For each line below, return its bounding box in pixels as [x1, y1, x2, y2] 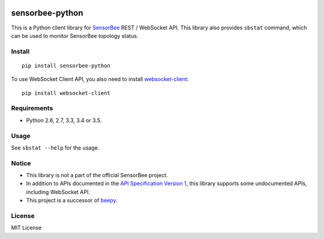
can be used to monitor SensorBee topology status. [11, 32, 139, 39]
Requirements [11, 104, 53, 112]
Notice [11, 159, 31, 168]
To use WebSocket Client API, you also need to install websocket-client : [11, 76, 189, 83]
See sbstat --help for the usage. [11, 144, 100, 151]
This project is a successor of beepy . [26, 197, 118, 204]
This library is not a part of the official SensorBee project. [26, 172, 168, 179]
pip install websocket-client [22, 89, 111, 96]
